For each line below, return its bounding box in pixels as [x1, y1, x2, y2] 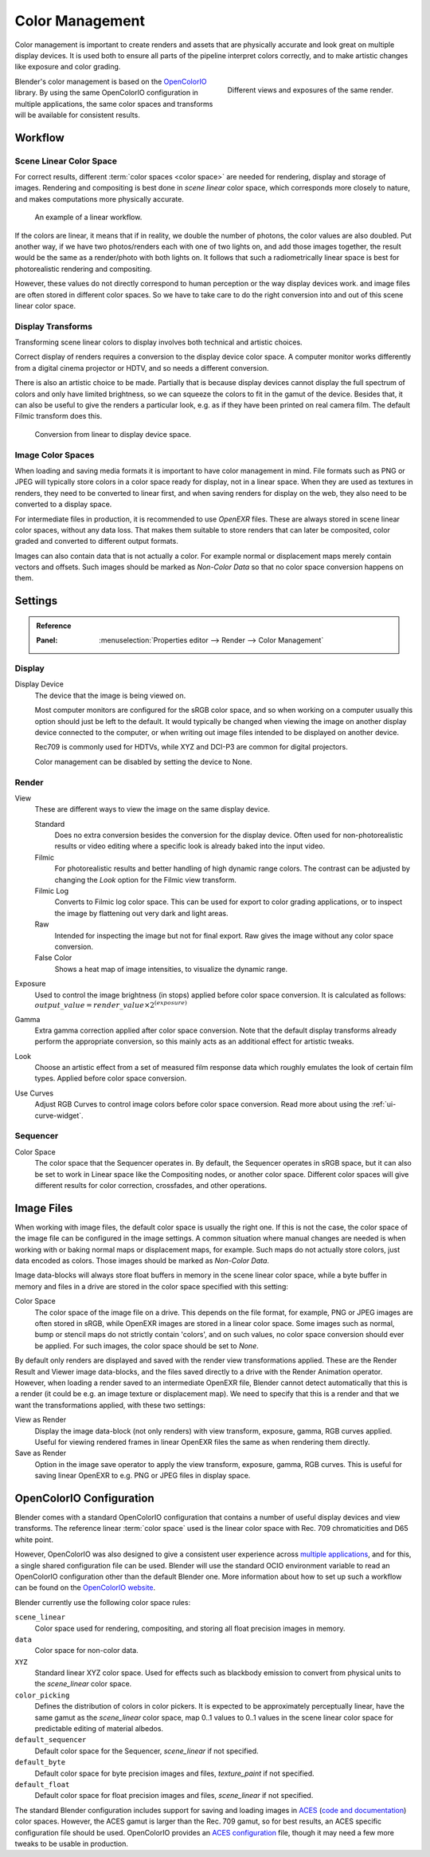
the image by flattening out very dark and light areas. [54, 908, 229, 918]
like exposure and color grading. [14, 62, 121, 72]
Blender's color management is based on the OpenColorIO [14, 77, 207, 86]
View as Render [14, 1415, 67, 1425]
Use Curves [14, 1088, 54, 1098]
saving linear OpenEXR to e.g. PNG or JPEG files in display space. [34, 1471, 251, 1481]
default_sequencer [14, 1735, 87, 1745]
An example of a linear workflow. [34, 212, 143, 222]
